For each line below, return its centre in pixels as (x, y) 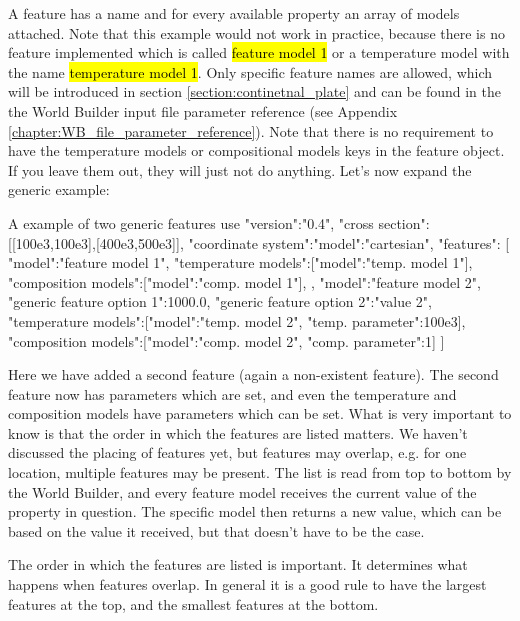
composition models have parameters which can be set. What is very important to (260, 413)
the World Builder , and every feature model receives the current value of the (242, 491)
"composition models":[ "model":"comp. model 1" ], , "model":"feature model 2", (244, 281)
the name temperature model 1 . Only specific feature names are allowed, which (250, 71)
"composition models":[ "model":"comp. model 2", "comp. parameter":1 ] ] (226, 340)
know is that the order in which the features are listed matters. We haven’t (238, 432)
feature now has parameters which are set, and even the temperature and (232, 393)
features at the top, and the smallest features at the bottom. (193, 603)
